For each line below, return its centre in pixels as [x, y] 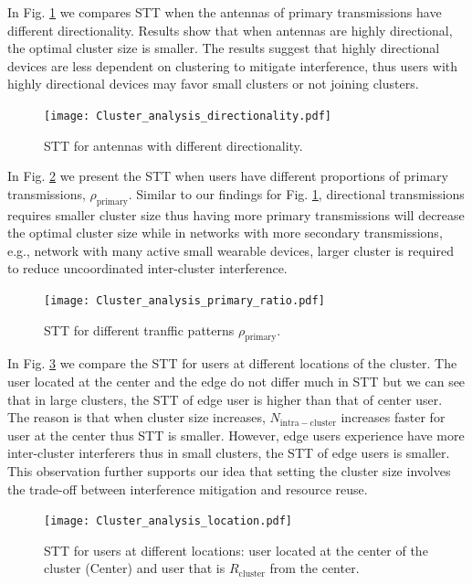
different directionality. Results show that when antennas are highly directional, [230, 30]
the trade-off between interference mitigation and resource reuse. [188, 488]
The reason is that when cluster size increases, [136, 417]
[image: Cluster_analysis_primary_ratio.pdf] [184, 300]
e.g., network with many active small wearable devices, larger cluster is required [231, 250]
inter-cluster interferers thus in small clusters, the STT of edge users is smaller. [229, 453]
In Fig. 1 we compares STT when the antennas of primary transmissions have [225, 12]
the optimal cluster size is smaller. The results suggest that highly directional [224, 48]
